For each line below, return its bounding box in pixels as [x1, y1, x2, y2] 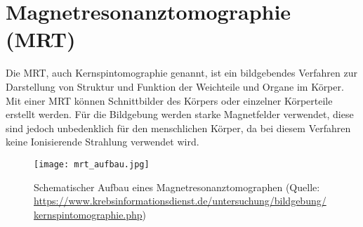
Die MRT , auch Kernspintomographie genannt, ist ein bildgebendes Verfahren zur [6, 65, 357, 80]
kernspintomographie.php [34, 207, 143, 221]
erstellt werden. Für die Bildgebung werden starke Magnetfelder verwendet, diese [6, 107, 354, 122]
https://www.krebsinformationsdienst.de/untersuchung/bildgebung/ [34, 193, 326, 208]
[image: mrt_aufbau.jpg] [34, 159, 150, 169]
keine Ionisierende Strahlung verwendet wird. [6, 134, 199, 149]
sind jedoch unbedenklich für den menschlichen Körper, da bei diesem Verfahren [6, 120, 351, 135]
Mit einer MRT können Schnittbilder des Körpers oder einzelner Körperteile [6, 93, 333, 108]
